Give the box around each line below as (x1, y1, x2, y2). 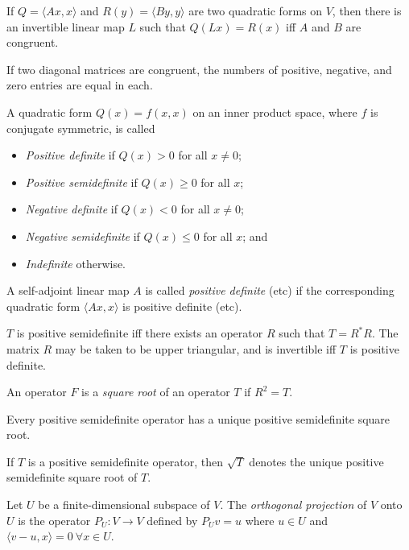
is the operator (18, 511, 91, 528)
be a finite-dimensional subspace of (38, 496, 210, 513)
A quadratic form (6, 103, 93, 120)
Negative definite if (25, 201, 118, 217)
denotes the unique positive (249, 453, 384, 469)
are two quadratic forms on (188, 2, 323, 19)
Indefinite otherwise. (25, 254, 126, 271)
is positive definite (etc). (122, 297, 242, 314)
